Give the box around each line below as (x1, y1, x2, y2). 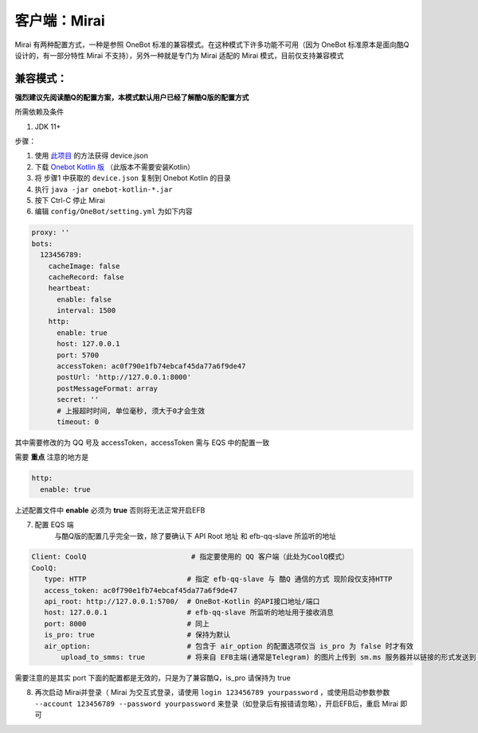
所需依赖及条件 (14, 107, 64, 117)
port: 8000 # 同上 (44, 619, 210, 628)
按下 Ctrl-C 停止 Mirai (34, 195, 105, 205)
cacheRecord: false (48, 272, 125, 282)
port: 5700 (57, 350, 100, 360)
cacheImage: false (48, 261, 120, 271)
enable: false (57, 294, 112, 304)
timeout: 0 (57, 417, 100, 426)
